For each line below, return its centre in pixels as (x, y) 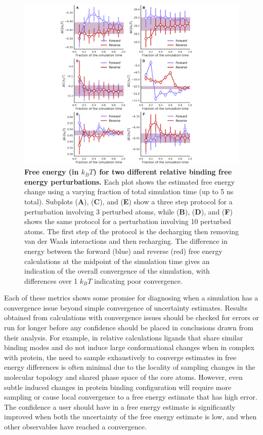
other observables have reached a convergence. (75, 427)
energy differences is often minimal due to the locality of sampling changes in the (130, 367)
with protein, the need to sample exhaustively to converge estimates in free (120, 357)
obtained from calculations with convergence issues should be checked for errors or (131, 317)
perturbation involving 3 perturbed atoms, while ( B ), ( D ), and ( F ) (128, 211)
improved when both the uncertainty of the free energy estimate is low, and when (130, 417)
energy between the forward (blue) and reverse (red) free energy (123, 251)
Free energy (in (52, 172)
